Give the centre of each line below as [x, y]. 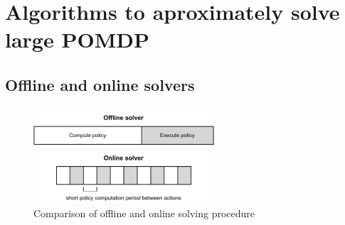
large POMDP [77, 39]
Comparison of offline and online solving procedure [144, 213]
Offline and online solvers [100, 84]
